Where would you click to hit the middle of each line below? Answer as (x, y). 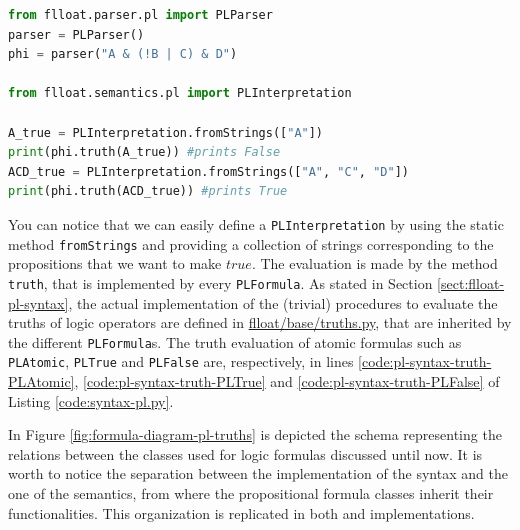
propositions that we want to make (115, 263)
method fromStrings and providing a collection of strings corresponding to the (251, 243)
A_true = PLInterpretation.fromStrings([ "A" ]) (166, 132)
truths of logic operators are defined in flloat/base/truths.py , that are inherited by (260, 322)
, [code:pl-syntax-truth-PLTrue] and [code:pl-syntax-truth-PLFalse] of (287, 381)
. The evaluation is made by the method (374, 263)
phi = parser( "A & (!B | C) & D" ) (123, 54)
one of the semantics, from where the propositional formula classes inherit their (251, 492)
